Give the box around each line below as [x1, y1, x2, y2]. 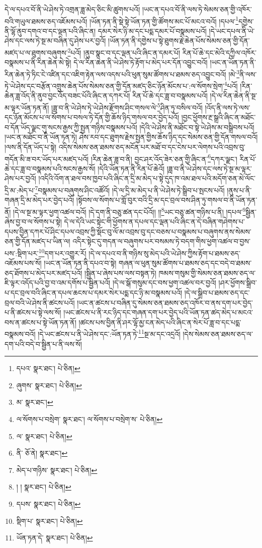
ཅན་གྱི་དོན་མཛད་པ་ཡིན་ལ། [5, 236, 70, 247]
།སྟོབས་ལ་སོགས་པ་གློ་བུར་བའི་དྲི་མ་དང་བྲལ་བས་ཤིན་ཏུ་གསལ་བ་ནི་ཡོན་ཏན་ [76, 195, 257, 205]
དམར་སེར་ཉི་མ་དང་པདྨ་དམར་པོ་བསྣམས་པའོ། [98, 25, 207, 36]
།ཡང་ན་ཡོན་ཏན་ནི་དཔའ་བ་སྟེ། [44, 258, 117, 268]
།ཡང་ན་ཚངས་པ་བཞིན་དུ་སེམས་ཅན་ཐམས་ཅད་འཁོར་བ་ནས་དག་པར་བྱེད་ [77, 297, 253, 308]
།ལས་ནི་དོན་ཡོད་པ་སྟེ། [5, 142, 57, 152]
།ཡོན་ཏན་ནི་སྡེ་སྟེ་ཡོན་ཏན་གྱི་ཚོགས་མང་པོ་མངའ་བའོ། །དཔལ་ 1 [89, 14, 239, 26]
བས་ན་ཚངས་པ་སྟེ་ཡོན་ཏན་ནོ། [5, 317, 76, 327]
